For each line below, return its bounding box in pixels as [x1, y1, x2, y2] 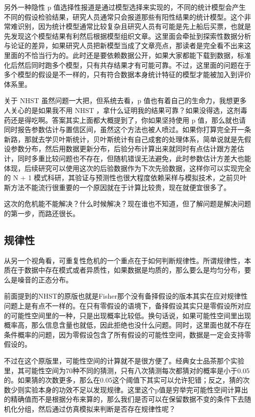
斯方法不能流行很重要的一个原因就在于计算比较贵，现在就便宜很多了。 [4, 182, 230, 192]
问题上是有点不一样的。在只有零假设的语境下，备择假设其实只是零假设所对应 [4, 301, 251, 311]
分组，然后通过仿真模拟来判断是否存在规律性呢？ [17, 403, 176, 414]
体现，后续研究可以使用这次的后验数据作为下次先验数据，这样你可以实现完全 [4, 163, 251, 173]
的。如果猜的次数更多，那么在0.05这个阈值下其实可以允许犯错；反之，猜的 [4, 375, 243, 385]
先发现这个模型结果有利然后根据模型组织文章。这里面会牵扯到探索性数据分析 [4, 30, 251, 41]
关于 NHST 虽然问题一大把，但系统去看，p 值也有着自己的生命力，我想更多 [4, 95, 247, 106]
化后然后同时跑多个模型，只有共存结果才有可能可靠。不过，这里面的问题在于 [4, 59, 251, 70]
